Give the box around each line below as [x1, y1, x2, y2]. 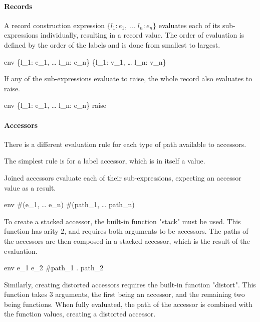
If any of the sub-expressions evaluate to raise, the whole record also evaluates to [4, 73, 252, 84]
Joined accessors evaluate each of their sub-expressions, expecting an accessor [4, 172, 241, 183]
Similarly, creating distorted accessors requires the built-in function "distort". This [4, 279, 256, 289]
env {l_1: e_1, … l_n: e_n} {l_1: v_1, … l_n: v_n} [4, 56, 166, 67]
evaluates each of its [158, 20, 220, 30]
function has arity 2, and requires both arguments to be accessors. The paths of [4, 226, 248, 236]
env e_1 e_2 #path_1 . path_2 [4, 262, 104, 273]
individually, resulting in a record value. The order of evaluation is [40, 30, 244, 40]
